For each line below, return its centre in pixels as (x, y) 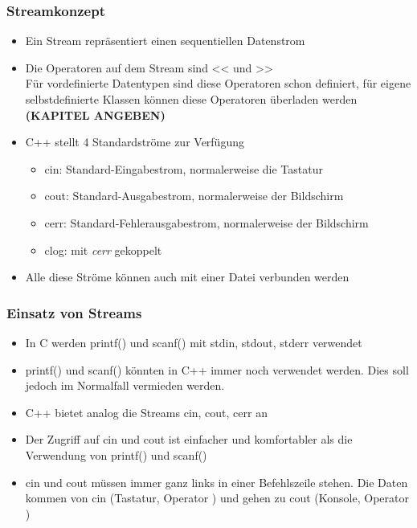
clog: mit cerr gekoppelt (103, 250)
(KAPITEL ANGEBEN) (95, 115)
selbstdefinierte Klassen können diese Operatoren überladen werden (191, 99)
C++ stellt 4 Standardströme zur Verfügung (135, 142)
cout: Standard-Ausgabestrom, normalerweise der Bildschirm (194, 196)
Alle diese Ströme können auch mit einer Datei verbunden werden (187, 277)
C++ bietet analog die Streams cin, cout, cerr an (146, 412)
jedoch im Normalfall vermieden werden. (125, 385)
